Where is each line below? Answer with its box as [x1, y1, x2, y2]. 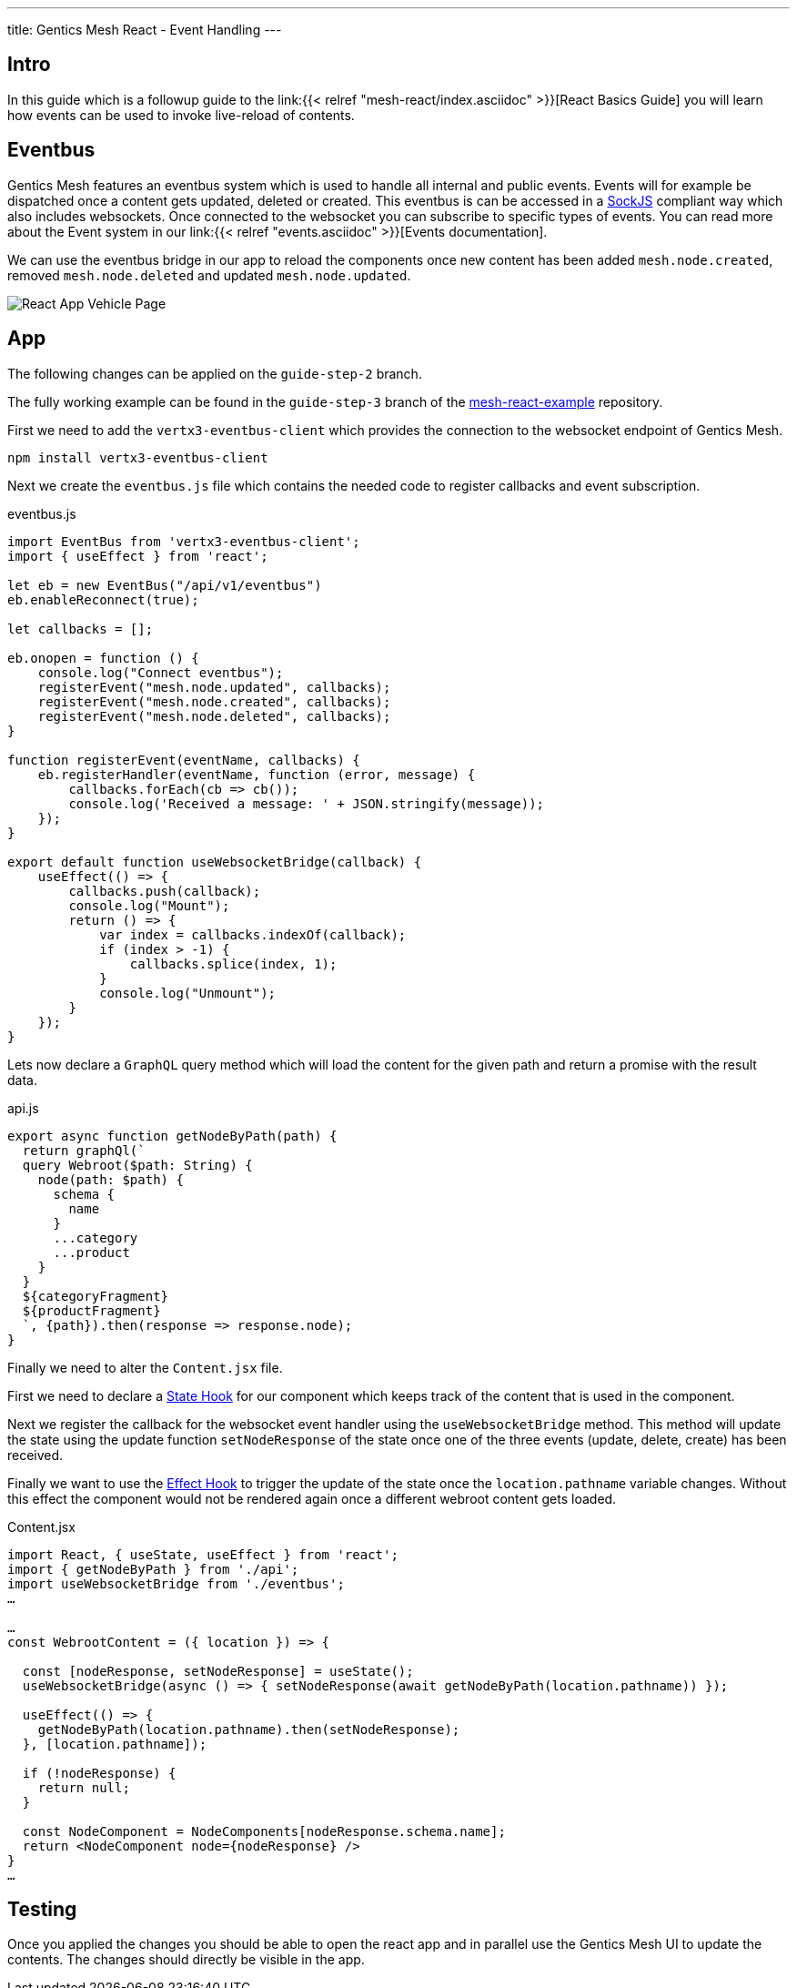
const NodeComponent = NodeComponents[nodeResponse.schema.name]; [22, 1823, 506, 1839]
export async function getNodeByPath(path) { [7, 1128, 338, 1143]
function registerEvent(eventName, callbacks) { [7, 752, 360, 767]
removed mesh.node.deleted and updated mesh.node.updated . [7, 267, 411, 283]
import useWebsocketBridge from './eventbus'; [7, 1576, 345, 1591]
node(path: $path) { [37, 1171, 184, 1187]
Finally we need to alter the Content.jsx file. [7, 1359, 283, 1375]
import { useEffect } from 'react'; [7, 548, 268, 563]
